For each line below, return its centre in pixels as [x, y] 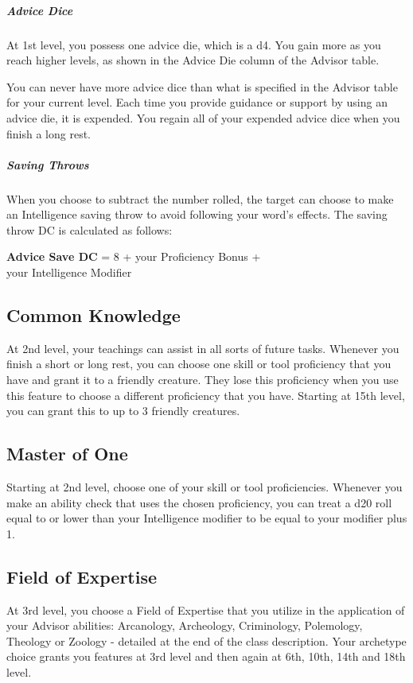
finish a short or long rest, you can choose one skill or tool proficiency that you [199, 364]
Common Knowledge [94, 315]
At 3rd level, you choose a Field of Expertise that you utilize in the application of [206, 609]
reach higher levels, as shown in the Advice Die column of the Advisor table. [193, 60]
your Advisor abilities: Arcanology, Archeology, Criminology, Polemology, [185, 625]
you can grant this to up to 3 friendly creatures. [123, 411]
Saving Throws [48, 164]
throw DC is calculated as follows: [90, 229]
